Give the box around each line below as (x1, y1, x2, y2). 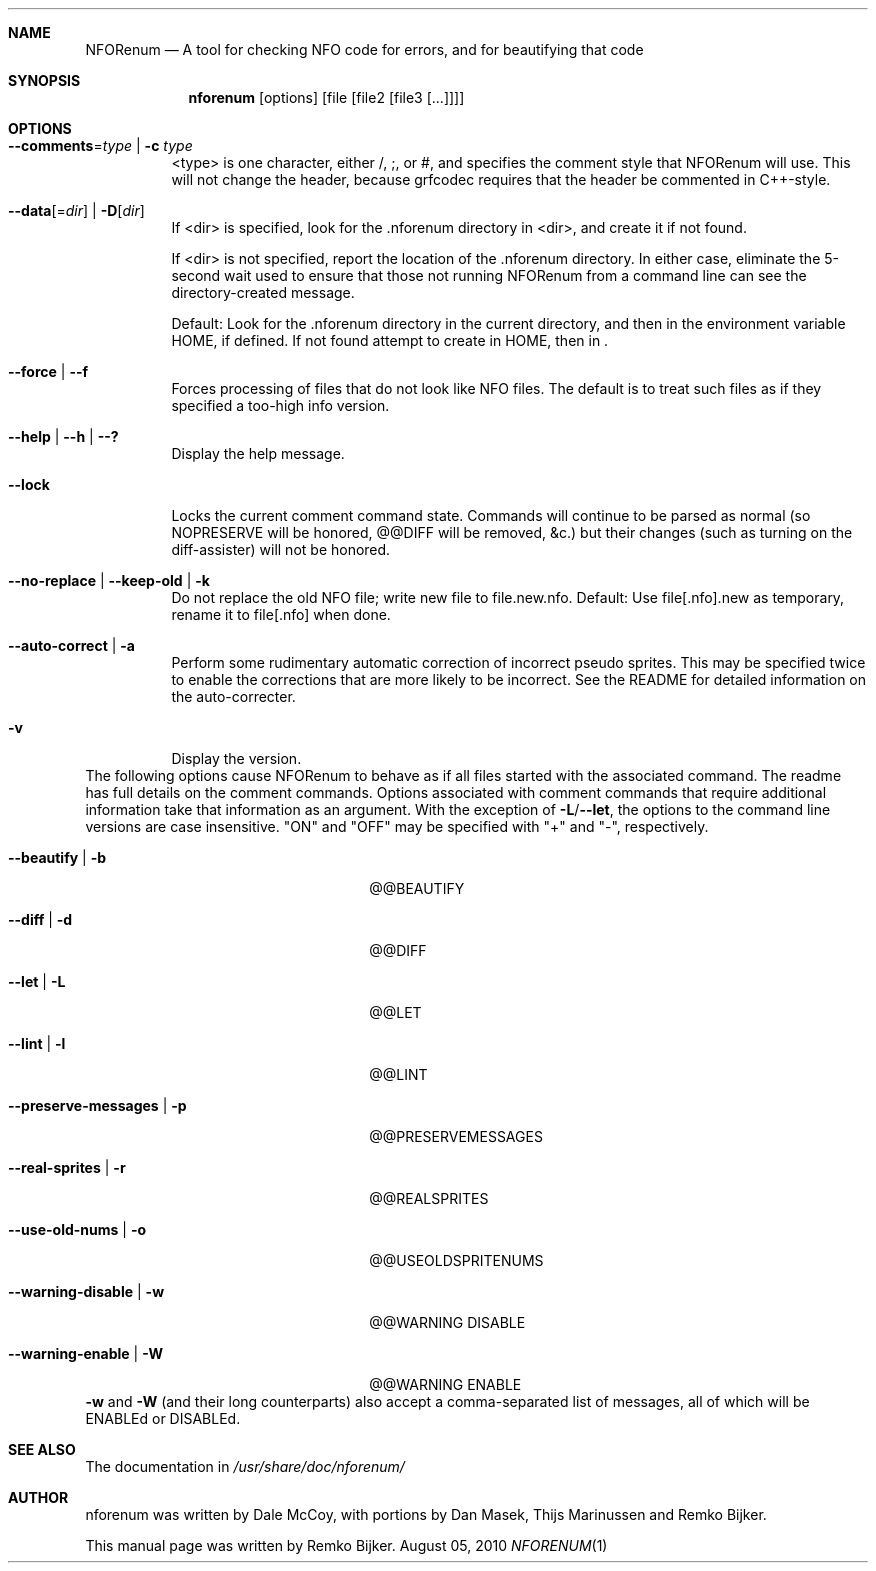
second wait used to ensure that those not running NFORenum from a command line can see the (171, 267, 807, 284)
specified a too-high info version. (171, 397, 390, 414)
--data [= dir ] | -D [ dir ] (8, 202, 145, 219)
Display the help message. (171, 445, 345, 462)
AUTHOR (8, 1489, 69, 1506)
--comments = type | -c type (8, 137, 193, 154)
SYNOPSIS (8, 72, 81, 89)
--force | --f (8, 363, 89, 380)
